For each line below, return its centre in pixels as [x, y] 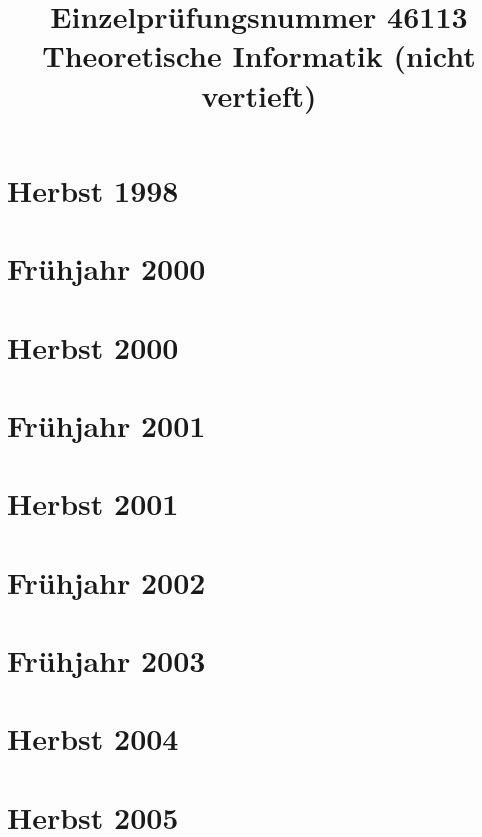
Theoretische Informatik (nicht [259, 55]
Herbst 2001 [93, 503]
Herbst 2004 [93, 738]
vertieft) [259, 94]
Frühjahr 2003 [106, 660]
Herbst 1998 [93, 189]
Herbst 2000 [93, 346]
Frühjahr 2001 [106, 424]
